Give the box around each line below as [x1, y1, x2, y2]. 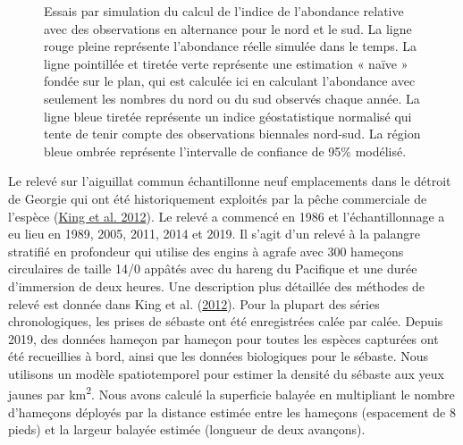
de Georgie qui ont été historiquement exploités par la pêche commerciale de [8, 189, 427, 207]
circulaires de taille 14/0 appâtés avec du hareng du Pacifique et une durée [8, 259, 417, 278]
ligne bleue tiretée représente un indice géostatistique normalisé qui [44, 106, 412, 125]
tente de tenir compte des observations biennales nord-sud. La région [44, 124, 421, 143]
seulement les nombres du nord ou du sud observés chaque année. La [44, 88, 420, 107]
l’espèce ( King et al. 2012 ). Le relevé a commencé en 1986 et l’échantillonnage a [8, 206, 445, 225]
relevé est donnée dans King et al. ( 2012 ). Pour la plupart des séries [8, 294, 380, 313]
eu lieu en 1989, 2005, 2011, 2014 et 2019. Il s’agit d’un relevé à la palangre [8, 224, 420, 243]
